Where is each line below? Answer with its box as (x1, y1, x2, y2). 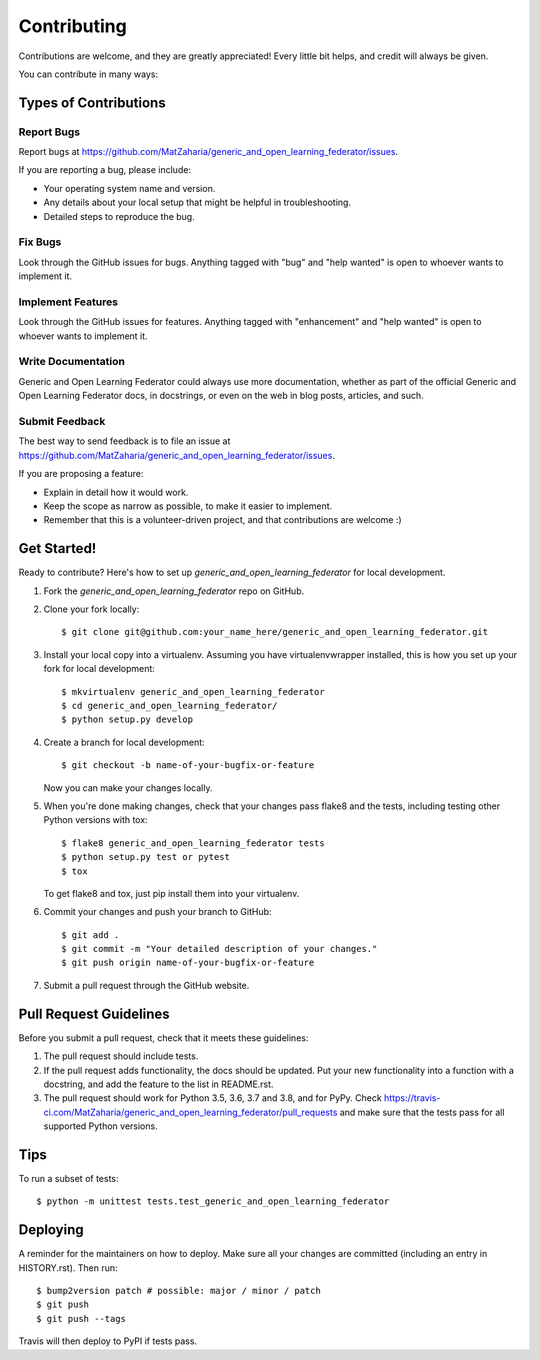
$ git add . (61, 929, 120, 940)
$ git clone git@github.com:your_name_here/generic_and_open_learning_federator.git (61, 626, 489, 638)
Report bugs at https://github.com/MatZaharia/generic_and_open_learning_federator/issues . (18, 146, 399, 158)
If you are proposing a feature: (18, 468, 144, 480)
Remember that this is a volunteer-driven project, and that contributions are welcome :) (43, 514, 402, 526)
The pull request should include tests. (43, 1050, 199, 1062)
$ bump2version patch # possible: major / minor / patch (36, 1285, 322, 1297)
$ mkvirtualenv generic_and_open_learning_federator (61, 686, 325, 697)
